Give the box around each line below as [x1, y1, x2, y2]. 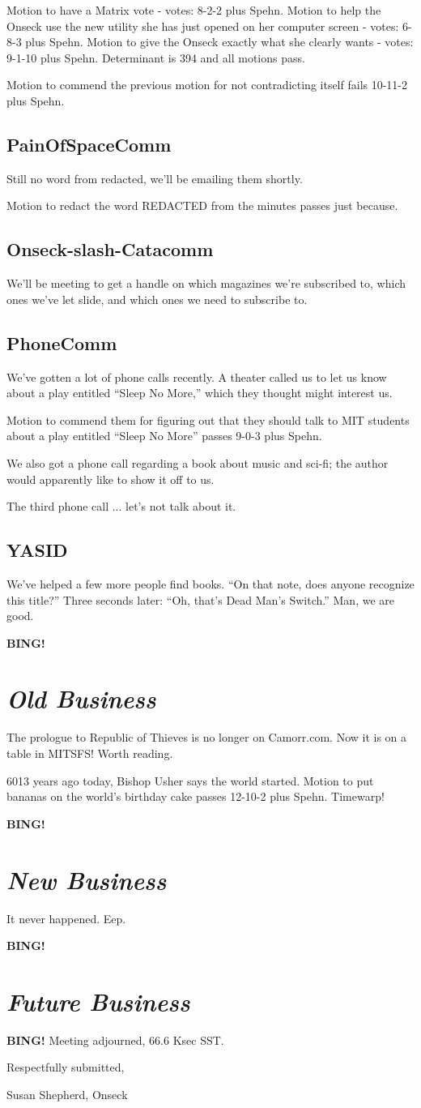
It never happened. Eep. [6, 909, 126, 926]
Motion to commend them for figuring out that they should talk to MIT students [6, 411, 410, 428]
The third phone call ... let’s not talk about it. [6, 498, 236, 515]
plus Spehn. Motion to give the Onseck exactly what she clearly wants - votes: [25, 33, 414, 50]
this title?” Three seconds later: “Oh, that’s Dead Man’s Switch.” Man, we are [6, 591, 394, 608]
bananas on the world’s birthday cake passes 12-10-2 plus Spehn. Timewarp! [6, 788, 385, 805]
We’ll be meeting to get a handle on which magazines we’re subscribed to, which [6, 275, 406, 292]
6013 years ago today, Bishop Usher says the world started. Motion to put [6, 772, 374, 789]
